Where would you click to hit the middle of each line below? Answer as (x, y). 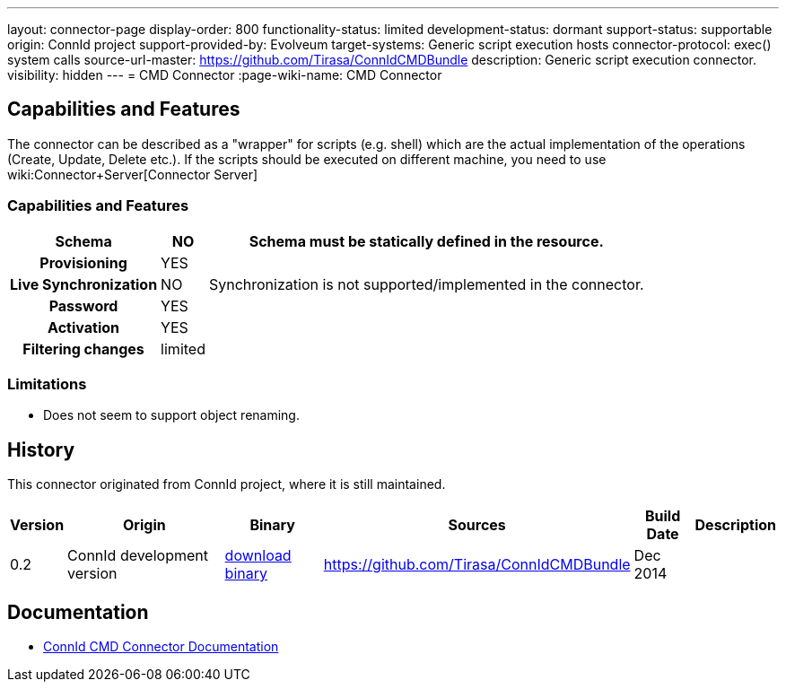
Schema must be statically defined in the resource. (426, 241)
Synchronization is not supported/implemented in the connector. (426, 284)
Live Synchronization (84, 284)
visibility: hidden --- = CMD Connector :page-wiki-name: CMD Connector (225, 75)
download (258, 556)
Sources (477, 525)
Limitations (47, 384)
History (41, 449)
